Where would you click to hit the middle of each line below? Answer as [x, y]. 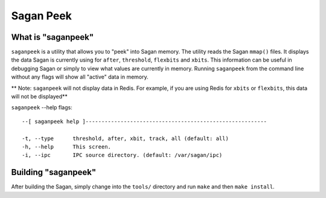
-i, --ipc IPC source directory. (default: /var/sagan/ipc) [122, 155]
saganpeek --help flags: [42, 107]
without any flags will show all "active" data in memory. [80, 77]
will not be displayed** [39, 97]
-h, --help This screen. [67, 147]
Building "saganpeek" [54, 172]
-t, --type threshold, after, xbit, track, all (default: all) [125, 138]
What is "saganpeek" [53, 37]
